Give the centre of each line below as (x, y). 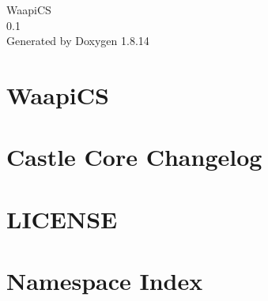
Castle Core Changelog (134, 157)
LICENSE (62, 218)
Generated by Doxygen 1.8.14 (78, 41)
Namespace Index (105, 281)
